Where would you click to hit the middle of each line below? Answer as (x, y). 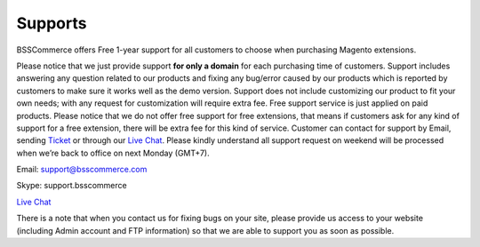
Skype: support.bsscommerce (72, 186)
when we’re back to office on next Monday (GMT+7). (113, 153)
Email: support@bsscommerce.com (82, 170)
